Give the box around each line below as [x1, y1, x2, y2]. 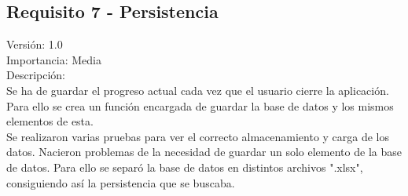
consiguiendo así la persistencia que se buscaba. [6, 174, 235, 191]
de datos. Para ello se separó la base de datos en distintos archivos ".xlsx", [6, 158, 363, 175]
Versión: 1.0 [6, 36, 63, 53]
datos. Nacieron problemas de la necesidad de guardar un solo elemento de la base [6, 143, 402, 160]
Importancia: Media [6, 51, 102, 67]
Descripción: [6, 67, 65, 83]
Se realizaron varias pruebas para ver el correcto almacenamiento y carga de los [6, 128, 390, 144]
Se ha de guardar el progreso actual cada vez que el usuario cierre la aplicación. [6, 82, 389, 98]
